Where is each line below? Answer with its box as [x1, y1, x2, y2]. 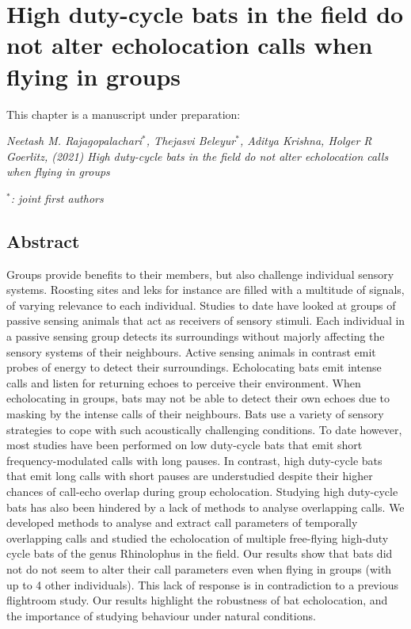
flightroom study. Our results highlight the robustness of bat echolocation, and [6, 592, 388, 608]
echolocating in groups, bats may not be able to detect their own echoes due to [6, 390, 390, 406]
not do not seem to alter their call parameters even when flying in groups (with [6, 560, 392, 577]
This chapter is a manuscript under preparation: [6, 105, 241, 122]
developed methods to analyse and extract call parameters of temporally [6, 514, 358, 531]
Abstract [6, 228, 80, 253]
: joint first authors [10, 189, 104, 206]
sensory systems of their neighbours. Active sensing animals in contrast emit [6, 343, 376, 360]
